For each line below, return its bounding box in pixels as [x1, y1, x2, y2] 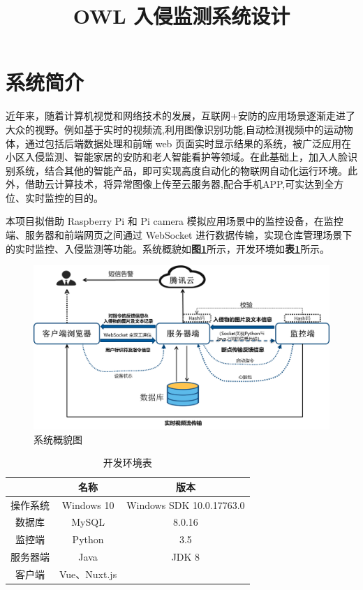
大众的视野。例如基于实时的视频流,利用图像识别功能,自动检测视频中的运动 [6, 121, 343, 136]
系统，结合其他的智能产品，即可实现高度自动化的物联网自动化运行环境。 [15, 163, 348, 177]
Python [72, 532, 104, 547]
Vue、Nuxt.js [59, 567, 117, 582]
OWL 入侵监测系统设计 [73, 1, 290, 30]
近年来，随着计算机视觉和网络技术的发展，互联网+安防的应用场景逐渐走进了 [6, 108, 355, 123]
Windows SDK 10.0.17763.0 [126, 497, 245, 512]
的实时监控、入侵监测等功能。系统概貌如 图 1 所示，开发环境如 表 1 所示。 [6, 241, 330, 256]
